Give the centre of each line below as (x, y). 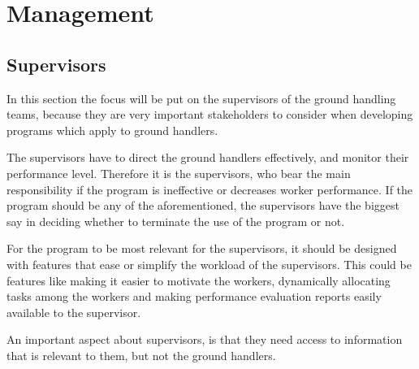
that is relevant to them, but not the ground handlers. (141, 355)
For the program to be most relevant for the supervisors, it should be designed (202, 248)
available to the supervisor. (74, 312)
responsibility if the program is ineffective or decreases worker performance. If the (210, 189)
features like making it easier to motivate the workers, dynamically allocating (199, 280)
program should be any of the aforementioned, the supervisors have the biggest (203, 205)
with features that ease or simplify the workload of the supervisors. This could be (209, 264)
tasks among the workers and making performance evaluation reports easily (194, 296)
